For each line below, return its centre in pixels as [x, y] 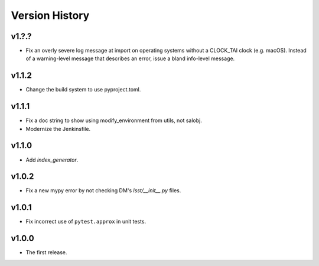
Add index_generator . [52, 160]
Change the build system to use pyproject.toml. [83, 90]
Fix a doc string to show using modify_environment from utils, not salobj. [114, 120]
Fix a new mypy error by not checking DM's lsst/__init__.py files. [103, 191]
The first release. [46, 252]
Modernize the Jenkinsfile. [58, 129]
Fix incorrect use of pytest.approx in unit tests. [86, 222]
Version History [50, 15]
